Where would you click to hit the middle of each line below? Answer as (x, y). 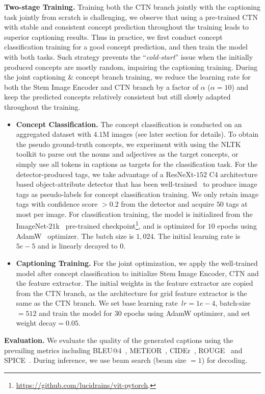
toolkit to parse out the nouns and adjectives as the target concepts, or (127, 154)
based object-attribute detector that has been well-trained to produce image (137, 184)
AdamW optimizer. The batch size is (75, 236)
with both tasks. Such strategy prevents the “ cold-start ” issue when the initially (129, 56)
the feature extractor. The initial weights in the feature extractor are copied (135, 283)
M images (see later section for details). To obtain (181, 134)
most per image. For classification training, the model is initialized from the (134, 214)
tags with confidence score (57, 204)
